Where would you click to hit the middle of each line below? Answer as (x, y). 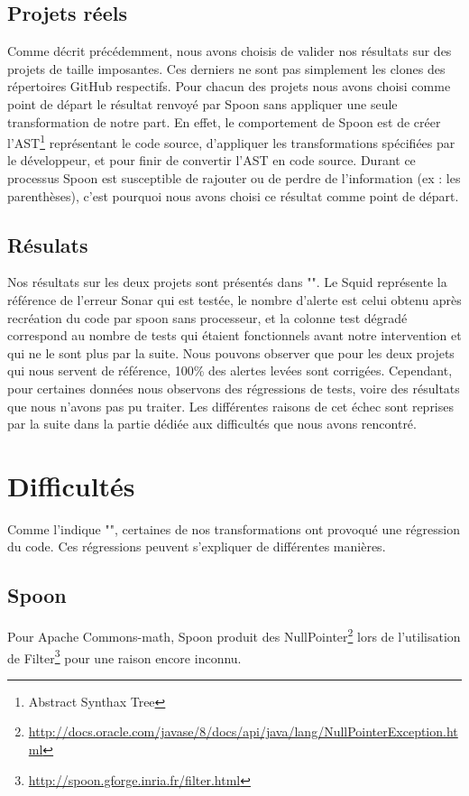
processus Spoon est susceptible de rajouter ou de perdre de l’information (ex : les (234, 178)
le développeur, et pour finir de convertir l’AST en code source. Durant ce (212, 160)
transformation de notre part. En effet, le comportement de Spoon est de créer (224, 121)
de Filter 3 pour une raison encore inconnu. (124, 656)
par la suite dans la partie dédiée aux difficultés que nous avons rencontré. (212, 424)
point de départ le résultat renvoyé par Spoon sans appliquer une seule (202, 103)
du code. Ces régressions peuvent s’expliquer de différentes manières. (197, 546)
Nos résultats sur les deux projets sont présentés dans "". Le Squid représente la (227, 282)
